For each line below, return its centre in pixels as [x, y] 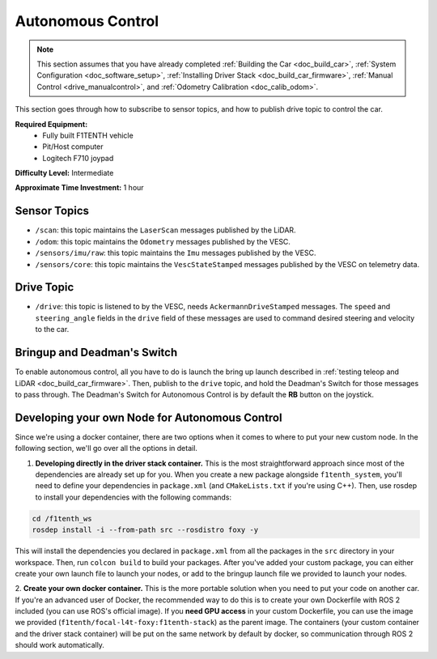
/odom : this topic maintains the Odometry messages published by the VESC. [163, 241]
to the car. [52, 329]
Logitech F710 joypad [78, 158]
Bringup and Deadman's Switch [96, 353]
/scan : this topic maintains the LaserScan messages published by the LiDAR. [165, 230]
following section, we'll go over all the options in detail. [106, 449]
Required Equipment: [51, 124]
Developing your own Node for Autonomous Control [148, 417]
